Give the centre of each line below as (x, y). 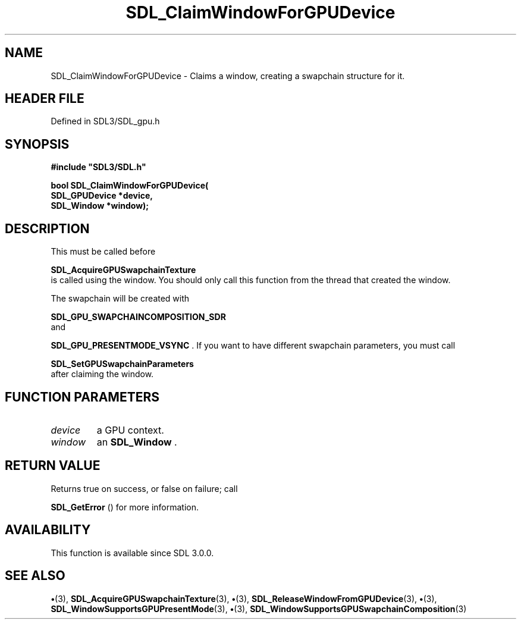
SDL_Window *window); (100, 206)
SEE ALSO (35, 576)
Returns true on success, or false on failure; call (144, 488)
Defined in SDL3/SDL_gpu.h (105, 121)
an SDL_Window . (137, 442)
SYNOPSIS (37, 144)
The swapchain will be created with (120, 299)
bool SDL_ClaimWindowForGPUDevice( (130, 186)
